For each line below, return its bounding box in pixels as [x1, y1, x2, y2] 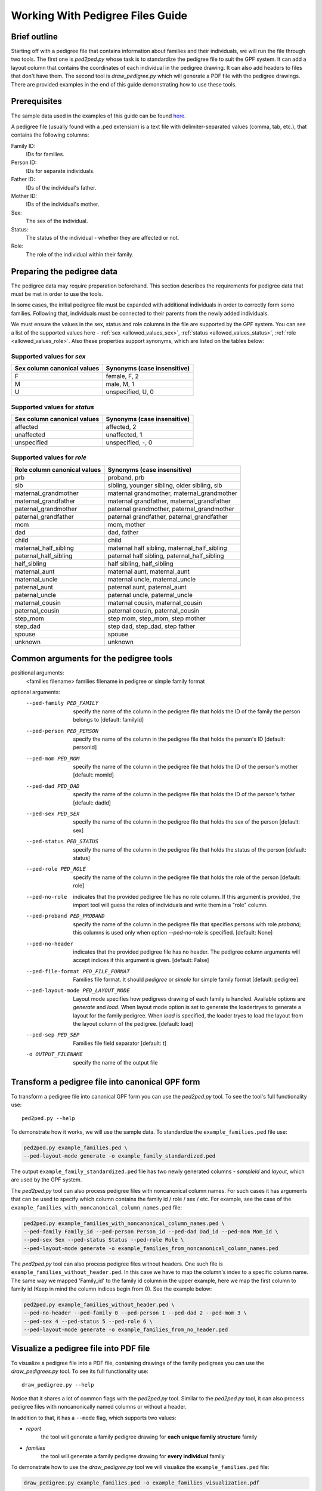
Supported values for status [11, 403, 95, 411]
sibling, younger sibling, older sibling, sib [107, 481, 223, 489]
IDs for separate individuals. [26, 167, 95, 174]
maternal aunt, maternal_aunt [107, 567, 190, 576]
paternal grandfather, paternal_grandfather [107, 512, 228, 521]
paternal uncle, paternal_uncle [107, 590, 193, 599]
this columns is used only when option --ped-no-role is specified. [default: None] [73, 929, 273, 936]
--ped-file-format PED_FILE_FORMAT [26, 968, 131, 975]
